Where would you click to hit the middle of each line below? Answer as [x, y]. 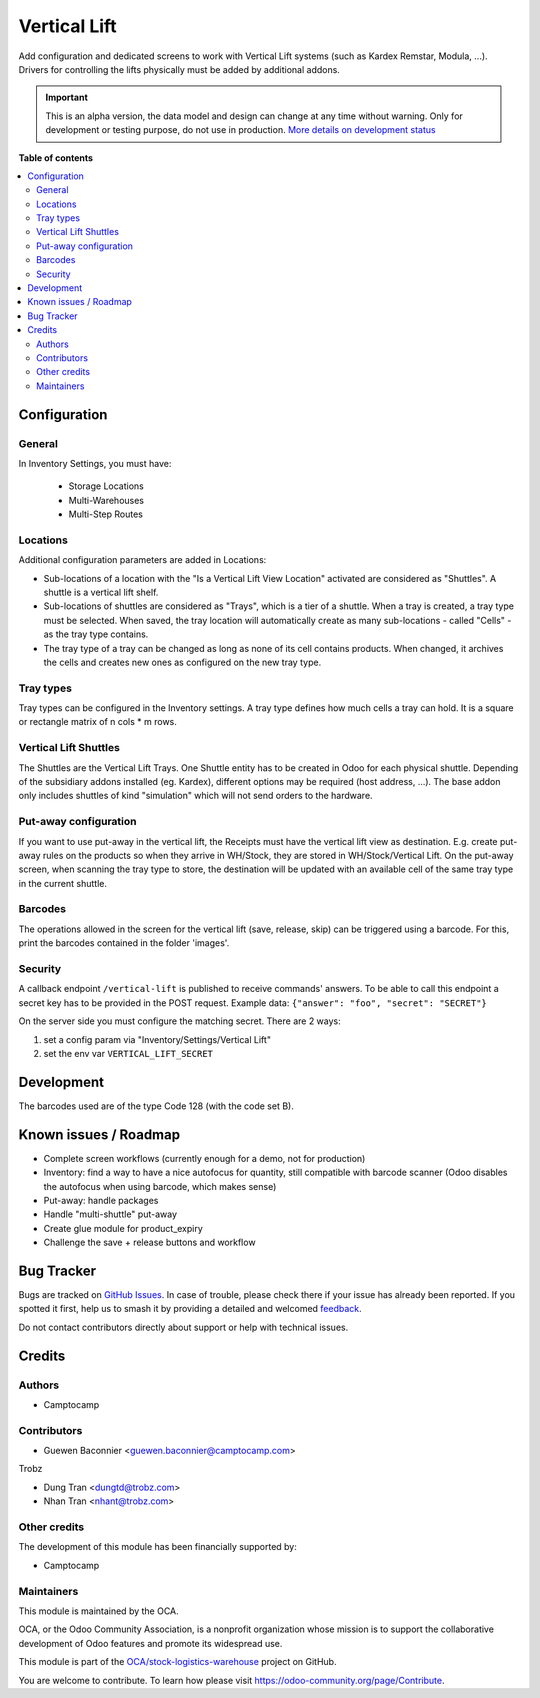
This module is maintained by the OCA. [98, 1611]
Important [67, 97]
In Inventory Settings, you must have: [95, 463]
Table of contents [56, 157]
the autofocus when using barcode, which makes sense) [160, 1186]
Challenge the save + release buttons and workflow [149, 1242]
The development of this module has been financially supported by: [157, 1547]
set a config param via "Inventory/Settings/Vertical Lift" [157, 1039]
